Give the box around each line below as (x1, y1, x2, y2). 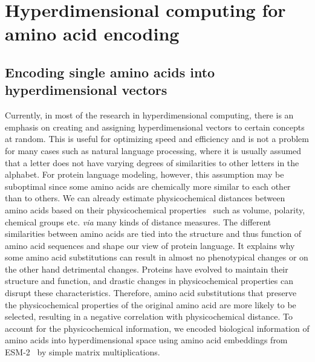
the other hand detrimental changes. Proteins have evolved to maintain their (5, 262, 288, 275)
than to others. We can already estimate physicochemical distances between (5, 192, 285, 204)
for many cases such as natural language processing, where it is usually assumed (5, 144, 302, 157)
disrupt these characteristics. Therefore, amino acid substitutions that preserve (5, 286, 297, 299)
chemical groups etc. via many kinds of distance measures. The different (5, 215, 271, 228)
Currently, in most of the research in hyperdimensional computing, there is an (5, 109, 294, 121)
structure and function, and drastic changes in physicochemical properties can (5, 274, 293, 287)
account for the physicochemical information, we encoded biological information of (5, 322, 310, 334)
